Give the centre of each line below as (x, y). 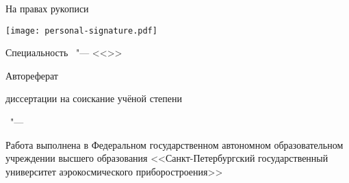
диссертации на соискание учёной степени (94, 98)
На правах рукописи (47, 8)
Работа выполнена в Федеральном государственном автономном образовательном (174, 144)
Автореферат (32, 75)
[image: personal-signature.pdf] (81, 30)
